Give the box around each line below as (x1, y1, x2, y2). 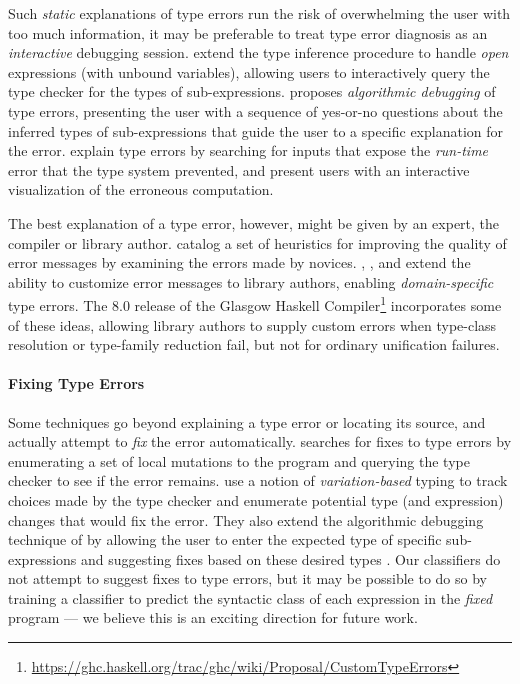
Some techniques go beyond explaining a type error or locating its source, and (8, 411, 486, 432)
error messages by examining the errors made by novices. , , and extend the (8, 252, 471, 273)
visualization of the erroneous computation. (8, 179, 274, 200)
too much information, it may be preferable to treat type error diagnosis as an (8, 22, 488, 43)
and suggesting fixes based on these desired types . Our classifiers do (80, 548, 501, 569)
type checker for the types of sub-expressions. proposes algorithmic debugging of (8, 81, 496, 102)
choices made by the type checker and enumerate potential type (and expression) (8, 489, 504, 510)
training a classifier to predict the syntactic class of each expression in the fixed (8, 587, 493, 608)
